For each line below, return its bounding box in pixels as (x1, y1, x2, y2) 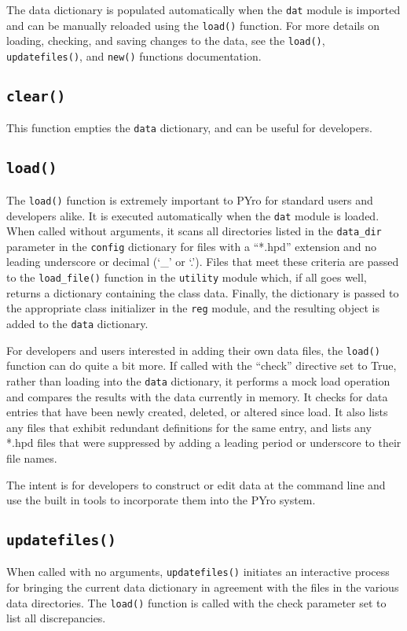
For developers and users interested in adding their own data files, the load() (6, 341, 380, 358)
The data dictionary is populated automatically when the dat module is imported (6, 2, 401, 17)
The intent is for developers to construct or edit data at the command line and (6, 476, 386, 493)
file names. (6, 449, 57, 466)
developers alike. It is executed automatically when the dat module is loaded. (6, 207, 379, 223)
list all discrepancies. (6, 610, 106, 626)
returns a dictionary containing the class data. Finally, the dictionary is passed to (6, 284, 399, 301)
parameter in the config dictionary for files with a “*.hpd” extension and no (6, 238, 377, 254)
